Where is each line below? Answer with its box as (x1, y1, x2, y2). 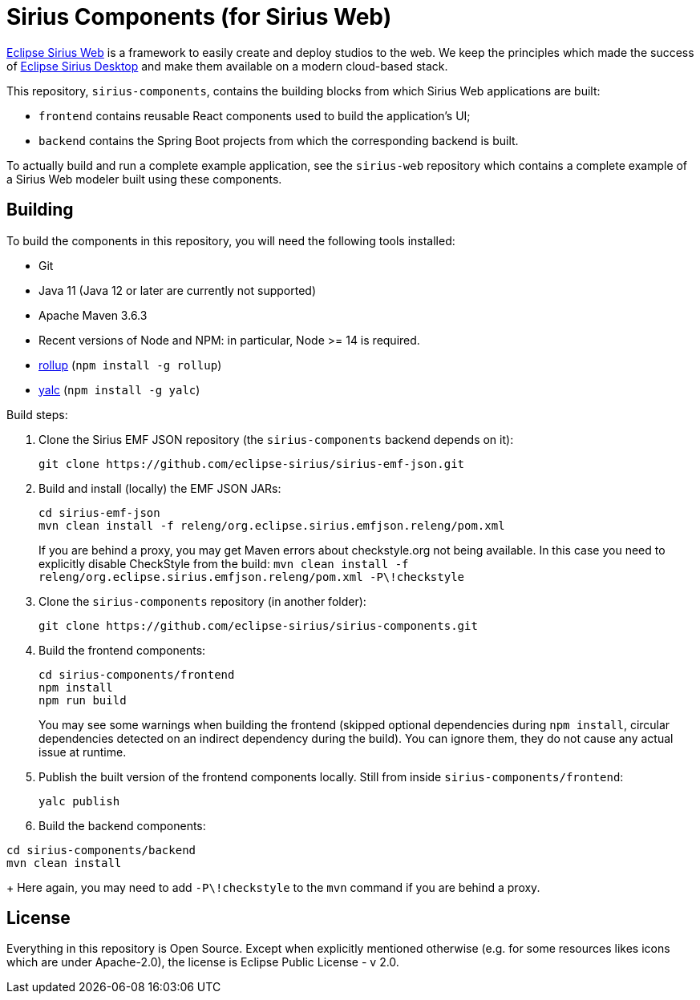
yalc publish (38, 794, 120, 808)
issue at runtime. (38, 744, 127, 759)
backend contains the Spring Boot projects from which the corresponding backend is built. (38, 133, 519, 147)
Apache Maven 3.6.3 (38, 308, 148, 322)
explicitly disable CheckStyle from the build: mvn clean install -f (38, 556, 409, 571)
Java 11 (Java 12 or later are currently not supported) (38, 283, 317, 297)
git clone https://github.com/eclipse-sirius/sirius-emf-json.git (38, 457, 465, 470)
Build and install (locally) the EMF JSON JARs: (38, 481, 281, 495)
